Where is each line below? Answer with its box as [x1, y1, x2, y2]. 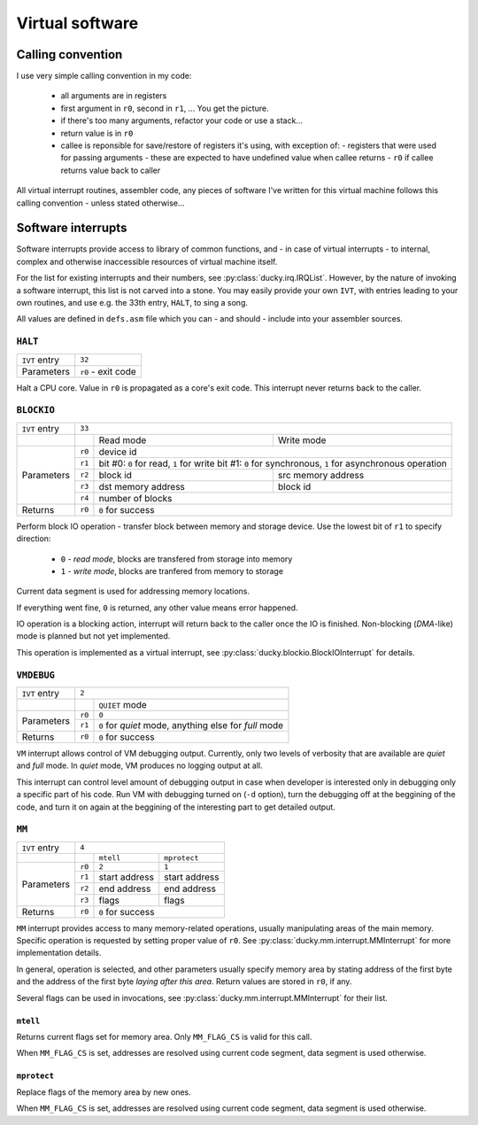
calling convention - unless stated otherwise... [16, 198, 185, 208]
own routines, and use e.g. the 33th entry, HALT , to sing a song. [16, 298, 248, 308]
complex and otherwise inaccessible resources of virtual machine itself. [16, 256, 278, 267]
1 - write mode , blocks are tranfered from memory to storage [60, 565, 283, 576]
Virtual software [16, 13, 139, 33]
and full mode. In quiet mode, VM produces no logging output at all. [16, 760, 263, 771]
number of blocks [98, 492, 173, 504]
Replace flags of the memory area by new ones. [16, 1086, 192, 1098]
